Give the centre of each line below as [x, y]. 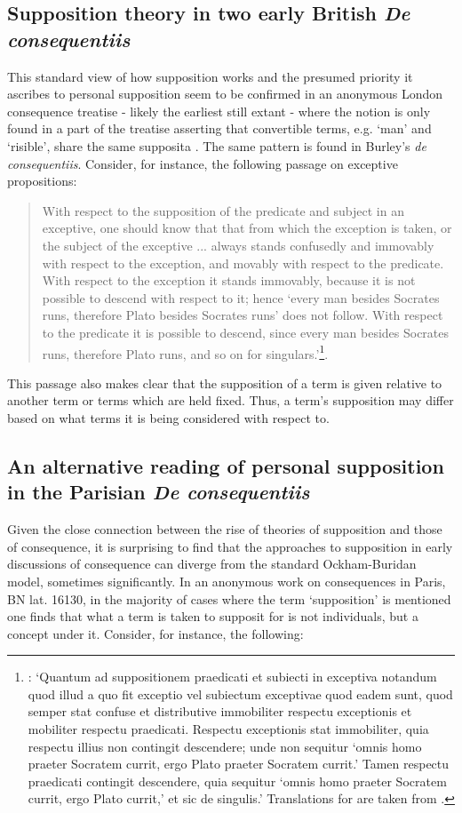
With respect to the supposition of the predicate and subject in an [223, 210]
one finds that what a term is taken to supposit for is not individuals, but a [213, 616]
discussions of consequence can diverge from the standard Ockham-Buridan [212, 564]
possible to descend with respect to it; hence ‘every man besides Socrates [241, 297]
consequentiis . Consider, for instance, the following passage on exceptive [203, 163]
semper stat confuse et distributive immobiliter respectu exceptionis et [220, 711]
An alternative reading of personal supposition [226, 465]
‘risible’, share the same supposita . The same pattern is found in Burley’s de [217, 145]
